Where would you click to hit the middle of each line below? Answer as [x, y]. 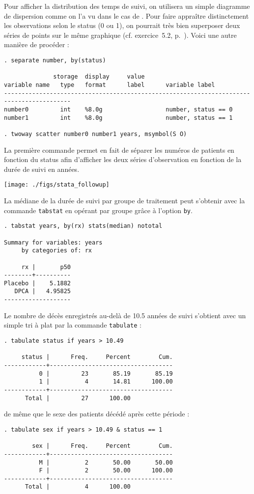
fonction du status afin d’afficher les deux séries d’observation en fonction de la [123, 159]
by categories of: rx [56, 251]
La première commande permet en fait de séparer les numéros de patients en [119, 150]
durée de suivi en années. [42, 169]
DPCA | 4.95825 [43, 291]
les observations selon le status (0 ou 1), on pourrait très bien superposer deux [122, 25]
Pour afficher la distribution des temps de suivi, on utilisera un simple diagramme [127, 6]
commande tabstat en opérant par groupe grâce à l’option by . [98, 210]
